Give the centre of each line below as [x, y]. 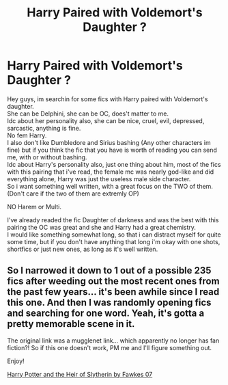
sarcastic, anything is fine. [44, 128]
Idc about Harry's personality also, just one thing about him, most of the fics [114, 164]
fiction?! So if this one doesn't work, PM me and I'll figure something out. [110, 347]
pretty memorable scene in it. [71, 324]
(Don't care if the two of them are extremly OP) [73, 194]
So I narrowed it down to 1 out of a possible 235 [109, 270]
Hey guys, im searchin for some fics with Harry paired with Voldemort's [108, 99]
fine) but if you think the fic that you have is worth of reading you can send [112, 150]
